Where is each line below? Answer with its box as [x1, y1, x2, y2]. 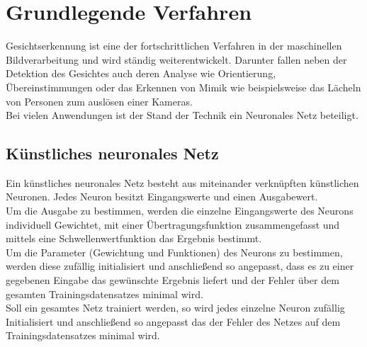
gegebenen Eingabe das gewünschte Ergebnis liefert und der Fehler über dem [6, 273, 339, 288]
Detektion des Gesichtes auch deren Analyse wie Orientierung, [6, 66, 276, 81]
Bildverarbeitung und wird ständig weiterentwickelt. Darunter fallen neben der [6, 52, 347, 67]
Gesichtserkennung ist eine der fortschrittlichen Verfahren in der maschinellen [6, 38, 342, 53]
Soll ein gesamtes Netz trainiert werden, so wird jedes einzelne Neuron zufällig [6, 300, 345, 315]
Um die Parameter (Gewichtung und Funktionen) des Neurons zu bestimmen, [6, 244, 343, 259]
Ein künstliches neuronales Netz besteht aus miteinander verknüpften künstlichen [6, 175, 359, 190]
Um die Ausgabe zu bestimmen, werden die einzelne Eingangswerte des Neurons [6, 203, 354, 218]
